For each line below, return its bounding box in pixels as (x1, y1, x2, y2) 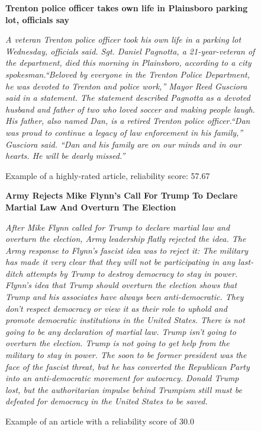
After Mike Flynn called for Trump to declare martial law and (5, 221, 230, 233)
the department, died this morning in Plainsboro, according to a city (5, 56, 252, 69)
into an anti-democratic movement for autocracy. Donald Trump (5, 372, 239, 384)
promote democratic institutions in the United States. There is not (5, 314, 245, 326)
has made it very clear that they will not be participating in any (5, 256, 236, 268)
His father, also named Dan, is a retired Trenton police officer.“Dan (5, 114, 250, 127)
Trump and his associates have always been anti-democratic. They (5, 290, 244, 303)
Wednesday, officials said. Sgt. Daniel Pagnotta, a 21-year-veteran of (5, 44, 255, 57)
